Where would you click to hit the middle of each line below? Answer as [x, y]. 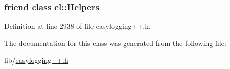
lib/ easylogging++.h [36, 60]
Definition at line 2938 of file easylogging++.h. [77, 26]
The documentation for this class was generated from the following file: [115, 43]
